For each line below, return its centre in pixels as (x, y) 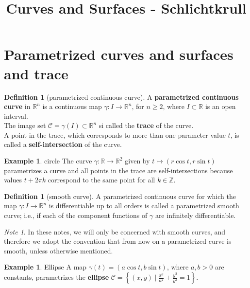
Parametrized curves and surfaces (119, 54)
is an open (220, 106)
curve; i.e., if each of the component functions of (76, 215)
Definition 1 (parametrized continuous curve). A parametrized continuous (121, 97)
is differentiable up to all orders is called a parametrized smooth (144, 206)
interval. (16, 116)
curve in (17, 106)
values (13, 180)
